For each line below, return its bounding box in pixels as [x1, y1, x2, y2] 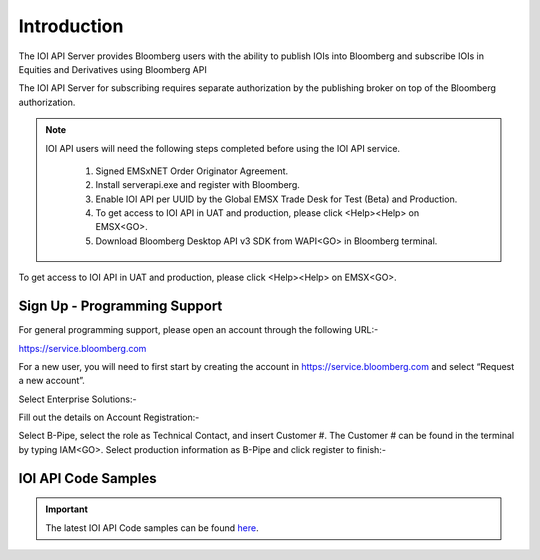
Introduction [18, 15, 124, 37]
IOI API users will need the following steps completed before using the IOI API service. [45, 142, 400, 154]
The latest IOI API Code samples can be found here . [45, 521, 259, 534]
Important [45, 503, 89, 515]
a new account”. [18, 375, 85, 387]
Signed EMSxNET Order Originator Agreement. [95, 165, 289, 177]
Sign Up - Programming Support [18, 298, 223, 315]
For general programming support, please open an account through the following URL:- [18, 324, 379, 336]
